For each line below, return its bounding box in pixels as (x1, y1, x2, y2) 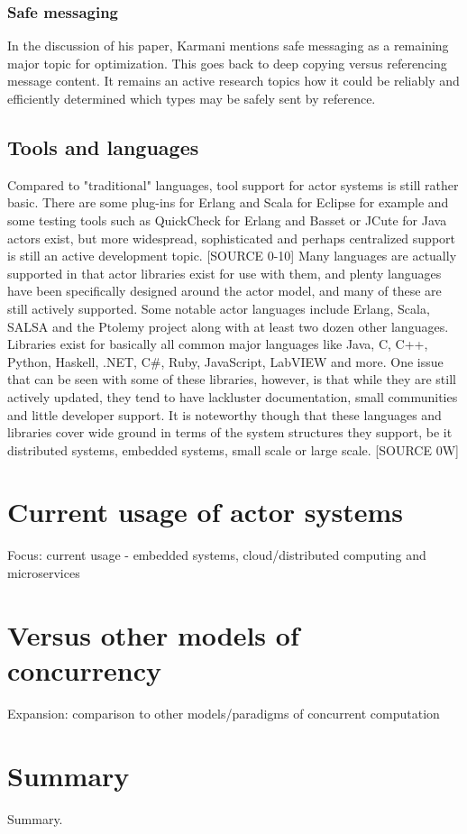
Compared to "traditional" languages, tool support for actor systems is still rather (7, 175, 459, 194)
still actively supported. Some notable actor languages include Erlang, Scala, (7, 298, 430, 317)
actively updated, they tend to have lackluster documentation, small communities (7, 387, 458, 406)
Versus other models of (7, 616, 299, 653)
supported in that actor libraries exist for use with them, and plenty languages (7, 263, 442, 282)
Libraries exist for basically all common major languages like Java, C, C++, (7, 335, 428, 353)
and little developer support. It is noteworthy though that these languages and (7, 405, 442, 424)
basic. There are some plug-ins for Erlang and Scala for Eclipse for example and (7, 193, 449, 212)
